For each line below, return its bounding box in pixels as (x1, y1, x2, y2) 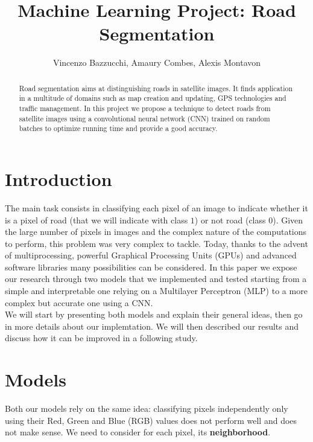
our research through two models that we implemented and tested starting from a (5, 272, 307, 285)
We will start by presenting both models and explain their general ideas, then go (5, 308, 303, 321)
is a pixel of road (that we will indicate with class (5, 213, 188, 226)
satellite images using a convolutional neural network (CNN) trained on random (19, 113, 270, 123)
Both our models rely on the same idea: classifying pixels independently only (5, 402, 288, 415)
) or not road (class (194, 213, 266, 226)
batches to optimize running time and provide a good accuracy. (19, 123, 218, 133)
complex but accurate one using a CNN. (5, 296, 153, 309)
